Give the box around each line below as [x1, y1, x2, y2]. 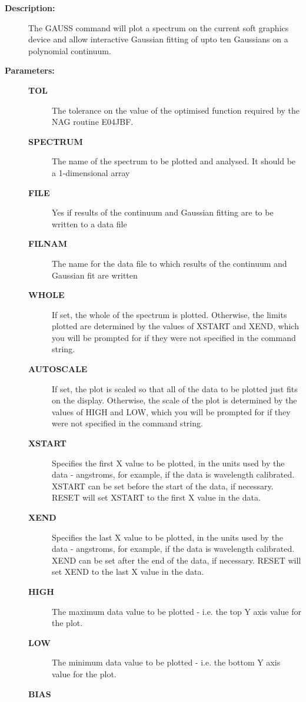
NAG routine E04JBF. [52, 115, 134, 128]
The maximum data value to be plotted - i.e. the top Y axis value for [52, 605, 301, 617]
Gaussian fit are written [52, 269, 138, 281]
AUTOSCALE [28, 363, 88, 375]
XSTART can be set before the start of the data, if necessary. [52, 479, 274, 492]
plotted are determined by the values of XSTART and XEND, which [52, 320, 299, 332]
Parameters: [5, 64, 55, 77]
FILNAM [28, 237, 67, 250]
